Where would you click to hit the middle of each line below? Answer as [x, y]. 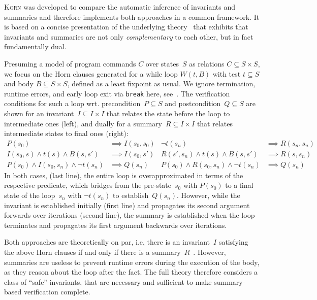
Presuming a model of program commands [70, 63]
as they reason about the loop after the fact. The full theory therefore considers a [131, 272]
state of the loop [30, 195]
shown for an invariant [39, 113]
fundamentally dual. [35, 46]
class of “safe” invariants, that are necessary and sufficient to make [108, 281]
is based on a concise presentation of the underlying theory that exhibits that [126, 27]
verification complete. [57, 292]
